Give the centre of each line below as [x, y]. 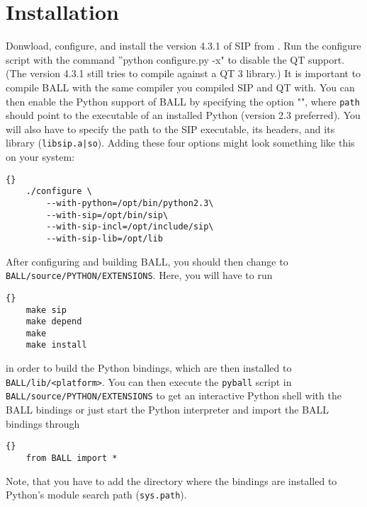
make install [56, 345]
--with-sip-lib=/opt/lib [105, 238]
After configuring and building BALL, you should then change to [147, 261]
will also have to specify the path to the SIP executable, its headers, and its [170, 129]
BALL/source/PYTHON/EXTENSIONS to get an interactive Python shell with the [174, 395]
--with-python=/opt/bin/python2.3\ [130, 203]
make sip [46, 310]
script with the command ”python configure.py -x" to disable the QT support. [175, 59]
